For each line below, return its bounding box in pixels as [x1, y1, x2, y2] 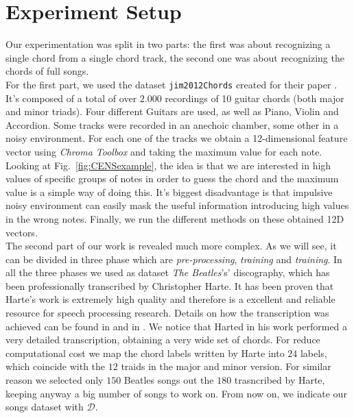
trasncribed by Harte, [234, 373, 325, 387]
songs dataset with [5, 399, 84, 414]
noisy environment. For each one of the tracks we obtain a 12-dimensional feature [5, 131, 348, 145]
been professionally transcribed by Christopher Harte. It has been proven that [5, 278, 334, 293]
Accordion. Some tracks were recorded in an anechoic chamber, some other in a [5, 117, 339, 132]
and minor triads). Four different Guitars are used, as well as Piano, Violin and [5, 104, 339, 119]
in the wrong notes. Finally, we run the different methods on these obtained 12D [5, 211, 344, 225]
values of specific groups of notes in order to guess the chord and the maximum [5, 171, 339, 186]
